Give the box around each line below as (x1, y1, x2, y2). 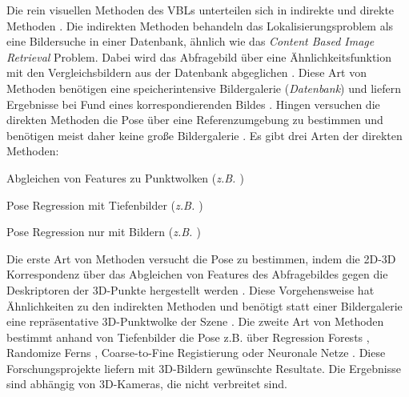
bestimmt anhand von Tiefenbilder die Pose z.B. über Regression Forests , (6, 328, 370, 345)
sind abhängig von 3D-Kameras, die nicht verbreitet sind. (6, 375, 287, 392)
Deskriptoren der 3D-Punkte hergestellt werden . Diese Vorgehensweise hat (6, 281, 375, 298)
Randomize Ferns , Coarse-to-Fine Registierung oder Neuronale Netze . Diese (6, 344, 386, 361)
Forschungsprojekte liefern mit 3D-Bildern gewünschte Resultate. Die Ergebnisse (6, 359, 401, 376)
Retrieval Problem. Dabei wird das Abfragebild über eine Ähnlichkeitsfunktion (6, 48, 392, 65)
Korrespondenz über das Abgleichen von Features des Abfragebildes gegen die (6, 266, 388, 283)
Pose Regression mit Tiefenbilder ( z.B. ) (6, 196, 203, 213)
